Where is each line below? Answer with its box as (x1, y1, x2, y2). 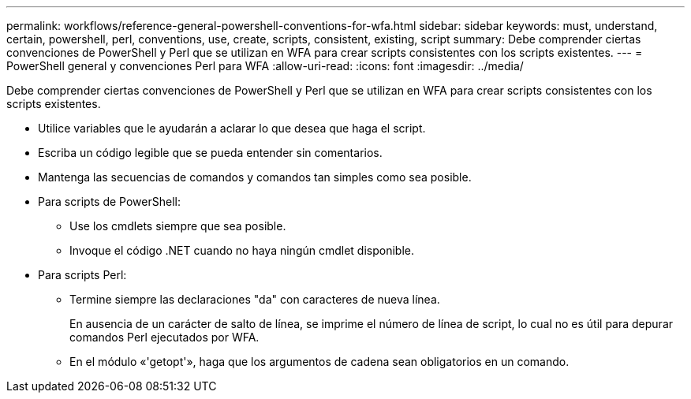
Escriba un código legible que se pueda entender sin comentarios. (38, 146, 383, 159)
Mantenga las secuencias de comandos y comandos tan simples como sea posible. (38, 170, 472, 184)
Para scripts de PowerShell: (38, 195, 181, 208)
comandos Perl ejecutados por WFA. (69, 330, 260, 344)
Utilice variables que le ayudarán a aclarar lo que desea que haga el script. (38, 121, 426, 135)
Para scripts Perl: (38, 268, 127, 282)
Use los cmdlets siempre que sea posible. (69, 219, 286, 233)
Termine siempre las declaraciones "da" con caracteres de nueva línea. (69, 293, 440, 306)
